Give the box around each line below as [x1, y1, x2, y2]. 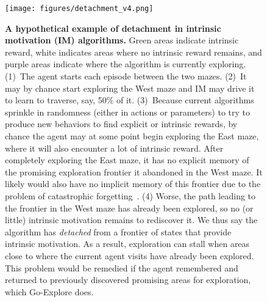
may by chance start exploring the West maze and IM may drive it [5, 81, 255, 94]
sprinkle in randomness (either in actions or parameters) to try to [5, 105, 250, 118]
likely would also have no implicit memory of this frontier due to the [5, 177, 261, 190]
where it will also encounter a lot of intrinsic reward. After [5, 141, 224, 154]
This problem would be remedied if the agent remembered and [5, 261, 238, 274]
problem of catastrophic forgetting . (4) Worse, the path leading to [5, 189, 256, 202]
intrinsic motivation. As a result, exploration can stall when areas [5, 237, 250, 250]
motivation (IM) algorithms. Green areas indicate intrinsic [5, 34, 239, 46]
